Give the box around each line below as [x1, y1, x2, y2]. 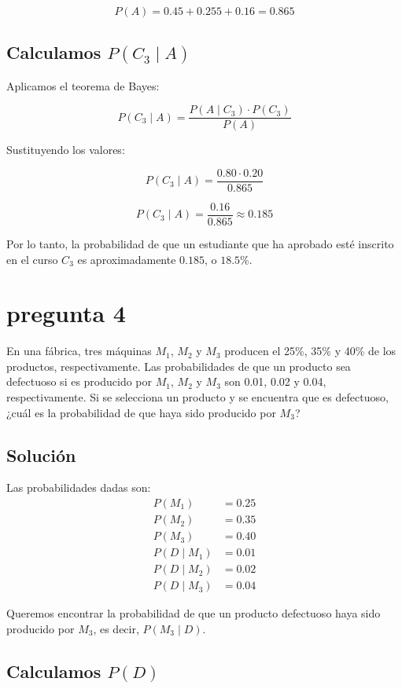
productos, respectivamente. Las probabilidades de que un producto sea [6, 357, 351, 374]
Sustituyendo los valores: [6, 141, 125, 158]
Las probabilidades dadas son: [6, 479, 151, 496]
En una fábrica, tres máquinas [6, 343, 152, 359]
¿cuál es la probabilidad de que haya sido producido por [6, 404, 276, 420]
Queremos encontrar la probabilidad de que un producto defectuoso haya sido [6, 605, 381, 621]
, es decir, [93, 620, 139, 636]
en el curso [6, 251, 58, 267]
